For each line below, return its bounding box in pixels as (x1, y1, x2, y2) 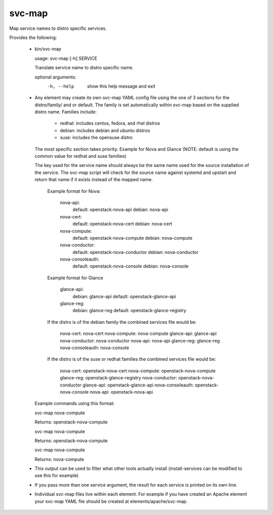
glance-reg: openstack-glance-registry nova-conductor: (60, 375, 177, 381)
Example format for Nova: (47, 188, 101, 194)
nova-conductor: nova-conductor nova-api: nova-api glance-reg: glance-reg (60, 337, 220, 344)
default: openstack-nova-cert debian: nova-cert (72, 221, 172, 227)
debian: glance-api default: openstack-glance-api (72, 293, 176, 299)
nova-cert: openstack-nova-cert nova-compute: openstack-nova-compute (60, 367, 216, 374)
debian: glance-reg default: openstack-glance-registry (72, 308, 187, 314)
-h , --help (47, 83, 74, 89)
